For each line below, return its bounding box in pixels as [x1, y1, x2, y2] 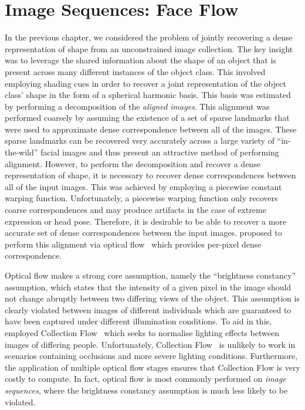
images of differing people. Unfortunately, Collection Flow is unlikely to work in [5, 338, 296, 350]
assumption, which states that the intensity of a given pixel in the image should [5, 280, 292, 293]
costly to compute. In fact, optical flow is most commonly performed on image [5, 372, 286, 385]
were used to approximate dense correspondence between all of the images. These [5, 123, 297, 135]
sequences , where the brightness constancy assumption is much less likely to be [5, 384, 288, 396]
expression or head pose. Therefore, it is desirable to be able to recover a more [5, 215, 287, 227]
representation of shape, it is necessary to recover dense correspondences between [5, 169, 296, 181]
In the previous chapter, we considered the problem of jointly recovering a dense [5, 31, 293, 43]
